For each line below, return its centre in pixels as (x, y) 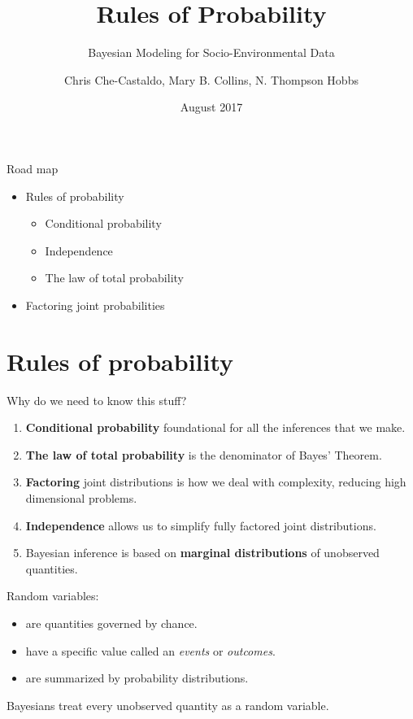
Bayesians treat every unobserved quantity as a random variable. (168, 705)
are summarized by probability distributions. (137, 678)
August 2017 (211, 107)
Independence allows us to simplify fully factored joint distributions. (201, 525)
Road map (33, 168)
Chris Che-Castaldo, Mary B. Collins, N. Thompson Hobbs (211, 79)
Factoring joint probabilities (95, 305)
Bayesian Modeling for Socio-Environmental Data (211, 52)
